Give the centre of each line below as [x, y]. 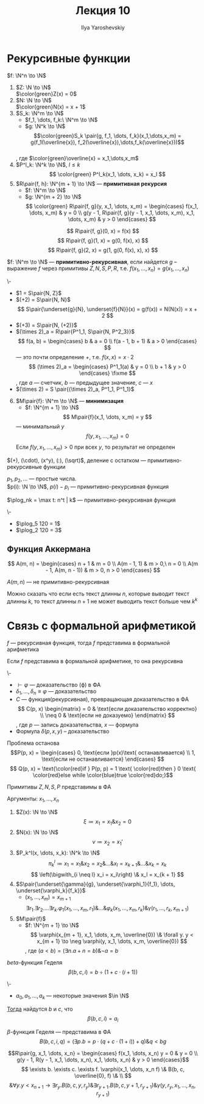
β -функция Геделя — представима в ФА [59, 1031]
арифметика [23, 649]
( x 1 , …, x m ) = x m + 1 [48, 898]
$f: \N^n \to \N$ [26, 75]
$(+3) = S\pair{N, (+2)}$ [47, 325]
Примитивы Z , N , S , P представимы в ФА [59, 786]
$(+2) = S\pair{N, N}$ [43, 300]
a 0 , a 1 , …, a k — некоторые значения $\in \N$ [72, 996]
